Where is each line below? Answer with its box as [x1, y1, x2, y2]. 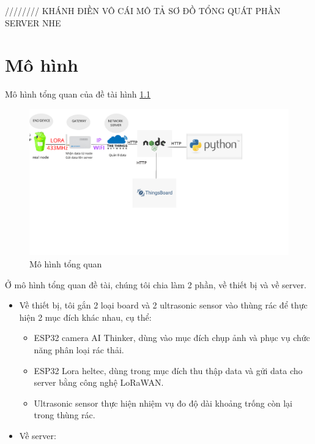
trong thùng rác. [34, 408, 95, 421]
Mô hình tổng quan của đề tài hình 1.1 [5, 88, 151, 101]
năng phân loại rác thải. [34, 343, 124, 356]
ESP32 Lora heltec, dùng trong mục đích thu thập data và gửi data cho [34, 364, 303, 377]
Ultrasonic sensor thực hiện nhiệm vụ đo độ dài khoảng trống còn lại [34, 396, 292, 409]
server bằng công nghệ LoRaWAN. [34, 376, 164, 389]
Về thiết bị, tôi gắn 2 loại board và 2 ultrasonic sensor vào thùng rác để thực [19, 299, 308, 312]
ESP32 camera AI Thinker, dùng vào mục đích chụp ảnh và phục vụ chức [34, 331, 310, 344]
